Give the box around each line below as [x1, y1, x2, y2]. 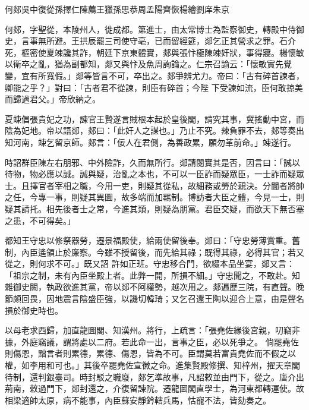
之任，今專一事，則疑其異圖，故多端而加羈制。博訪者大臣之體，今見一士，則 [5, 191, 304, 203]
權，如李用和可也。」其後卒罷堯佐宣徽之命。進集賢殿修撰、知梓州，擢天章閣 [5, 359, 300, 371]
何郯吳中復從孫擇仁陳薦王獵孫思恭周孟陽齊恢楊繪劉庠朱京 [5, 3, 229, 15]
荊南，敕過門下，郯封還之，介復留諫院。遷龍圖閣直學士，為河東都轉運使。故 [5, 382, 304, 395]
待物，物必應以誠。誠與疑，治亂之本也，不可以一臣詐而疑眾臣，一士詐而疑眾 [5, 168, 304, 180]
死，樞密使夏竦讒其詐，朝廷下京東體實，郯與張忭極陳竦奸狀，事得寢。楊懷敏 [5, 46, 304, 58]
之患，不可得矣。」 [5, 214, 75, 226]
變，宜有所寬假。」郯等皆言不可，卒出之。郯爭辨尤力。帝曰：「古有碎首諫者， [5, 69, 304, 81]
